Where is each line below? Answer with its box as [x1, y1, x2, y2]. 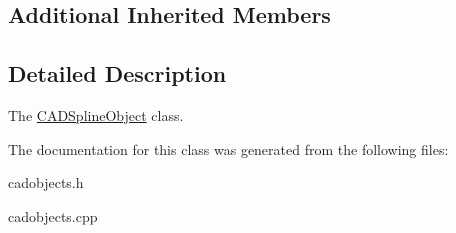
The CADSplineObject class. [8, 104, 184, 125]
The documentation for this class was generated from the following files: [8, 138, 449, 159]
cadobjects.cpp [8, 205, 98, 226]
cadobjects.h [8, 172, 84, 193]
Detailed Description [8, 58, 227, 89]
